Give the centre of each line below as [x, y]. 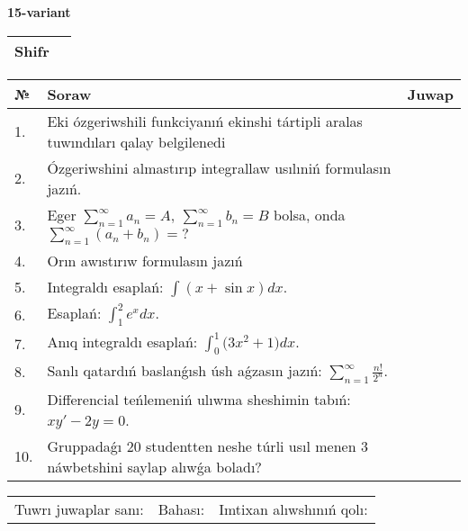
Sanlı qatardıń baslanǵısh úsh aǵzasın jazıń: [184, 371]
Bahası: [181, 508]
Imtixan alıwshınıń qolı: [293, 508]
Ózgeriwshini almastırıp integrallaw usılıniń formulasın [219, 167]
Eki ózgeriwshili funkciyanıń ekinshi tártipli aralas [205, 121]
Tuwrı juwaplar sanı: [79, 508]
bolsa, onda [309, 214]
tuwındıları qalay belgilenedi [136, 141]
